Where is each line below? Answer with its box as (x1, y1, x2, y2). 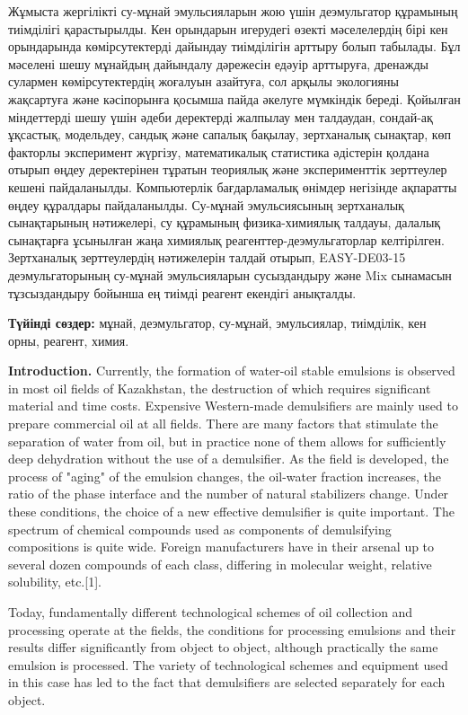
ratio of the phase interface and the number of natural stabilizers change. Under (8, 484, 449, 503)
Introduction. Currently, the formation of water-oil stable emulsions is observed (8, 361, 455, 380)
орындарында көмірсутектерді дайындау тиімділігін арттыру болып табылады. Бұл (8, 37, 461, 56)
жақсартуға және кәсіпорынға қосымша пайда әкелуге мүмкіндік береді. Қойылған (8, 89, 461, 108)
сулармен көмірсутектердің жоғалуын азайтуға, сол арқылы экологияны (8, 72, 399, 91)
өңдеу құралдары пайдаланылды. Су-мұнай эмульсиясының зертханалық (8, 195, 404, 214)
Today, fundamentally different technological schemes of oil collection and (8, 603, 413, 621)
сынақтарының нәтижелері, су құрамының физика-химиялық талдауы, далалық (8, 213, 441, 232)
